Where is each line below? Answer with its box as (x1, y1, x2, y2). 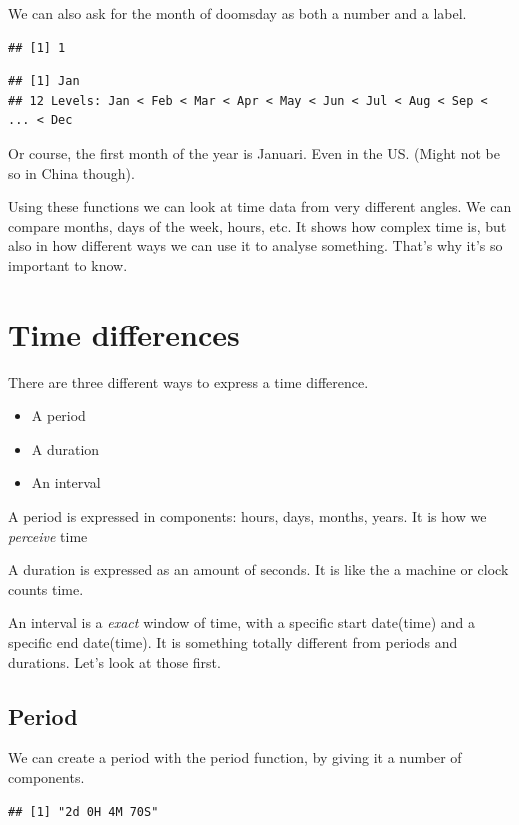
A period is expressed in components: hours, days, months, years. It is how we (8, 506, 487, 527)
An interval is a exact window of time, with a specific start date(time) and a (8, 612, 476, 633)
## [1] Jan (8, 74, 80, 89)
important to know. (8, 254, 128, 275)
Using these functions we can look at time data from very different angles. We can (8, 196, 512, 217)
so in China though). (8, 162, 135, 183)
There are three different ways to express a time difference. (8, 371, 369, 392)
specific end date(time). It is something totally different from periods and (8, 632, 458, 652)
